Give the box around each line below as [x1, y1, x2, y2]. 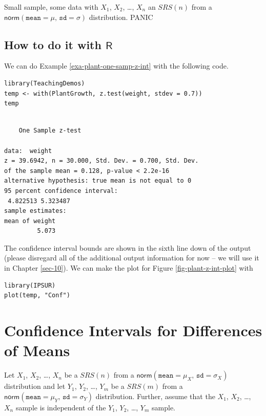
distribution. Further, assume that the [95, 390, 215, 401]
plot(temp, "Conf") [4, 292, 70, 299]
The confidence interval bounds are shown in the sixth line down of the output [4, 242, 251, 253]
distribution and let [4, 381, 66, 391]
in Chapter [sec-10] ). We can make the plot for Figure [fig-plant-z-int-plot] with [4, 262, 253, 273]
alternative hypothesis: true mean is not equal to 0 [4, 177, 192, 185]
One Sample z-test [18, 127, 81, 135]
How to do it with [4, 36, 101, 52]
